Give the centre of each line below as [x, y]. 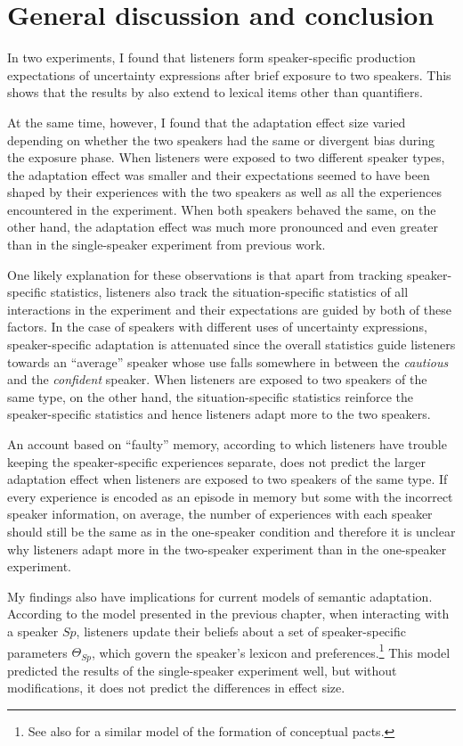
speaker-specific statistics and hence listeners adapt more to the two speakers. [219, 414]
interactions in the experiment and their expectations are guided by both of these [229, 309]
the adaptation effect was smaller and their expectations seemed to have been [219, 174]
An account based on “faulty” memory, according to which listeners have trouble [227, 444]
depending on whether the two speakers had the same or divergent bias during [221, 139]
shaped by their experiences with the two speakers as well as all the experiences [224, 192]
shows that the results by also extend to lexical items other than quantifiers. [215, 92]
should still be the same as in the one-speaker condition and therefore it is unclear [231, 531]
